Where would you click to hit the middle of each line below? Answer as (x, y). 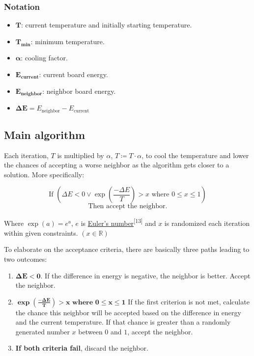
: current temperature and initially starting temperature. (107, 25)
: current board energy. (73, 74)
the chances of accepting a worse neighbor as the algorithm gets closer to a (117, 165)
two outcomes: (26, 259)
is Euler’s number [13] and (118, 222)
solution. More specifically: (44, 174)
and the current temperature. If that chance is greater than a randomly (123, 322)
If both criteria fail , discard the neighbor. (82, 348)
